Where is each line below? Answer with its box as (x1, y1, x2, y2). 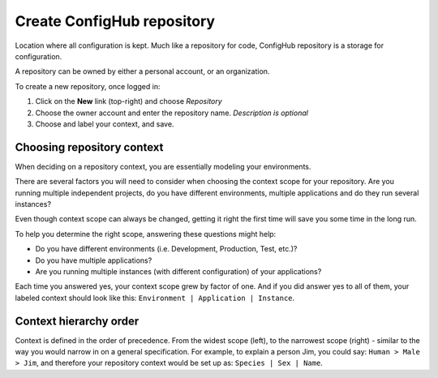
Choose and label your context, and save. (35, 118, 174, 129)
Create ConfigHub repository (15, 12, 215, 30)
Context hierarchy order (15, 314, 140, 328)
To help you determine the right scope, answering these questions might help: (15, 229, 277, 238)
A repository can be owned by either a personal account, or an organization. (15, 67, 270, 76)
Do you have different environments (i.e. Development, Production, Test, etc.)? (35, 244, 298, 254)
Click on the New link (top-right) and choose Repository (35, 97, 222, 106)
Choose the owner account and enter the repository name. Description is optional (35, 108, 308, 118)
